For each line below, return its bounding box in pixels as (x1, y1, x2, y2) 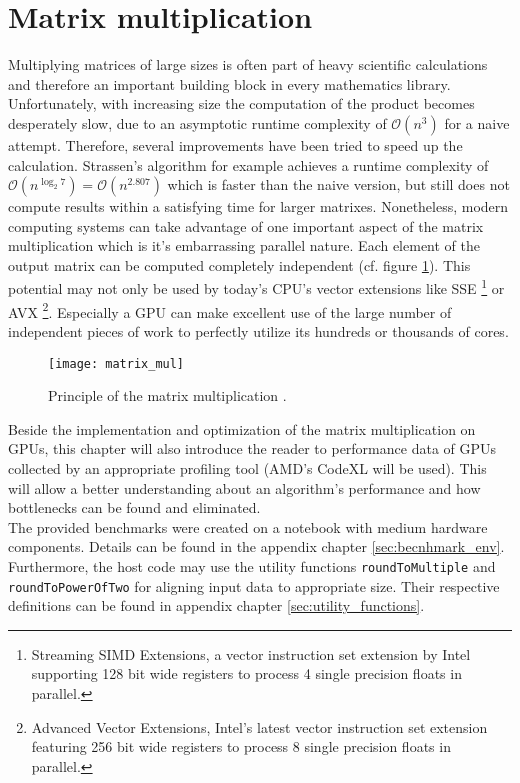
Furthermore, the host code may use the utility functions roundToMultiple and (8, 555, 496, 576)
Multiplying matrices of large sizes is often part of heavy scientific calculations (8, 54, 488, 75)
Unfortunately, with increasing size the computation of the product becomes (8, 93, 475, 114)
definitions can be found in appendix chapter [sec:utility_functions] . (8, 595, 425, 616)
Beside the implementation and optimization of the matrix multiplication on (8, 418, 476, 439)
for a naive (444, 112, 510, 133)
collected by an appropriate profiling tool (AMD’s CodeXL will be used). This (8, 458, 487, 478)
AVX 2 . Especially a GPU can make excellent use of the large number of (8, 298, 452, 322)
